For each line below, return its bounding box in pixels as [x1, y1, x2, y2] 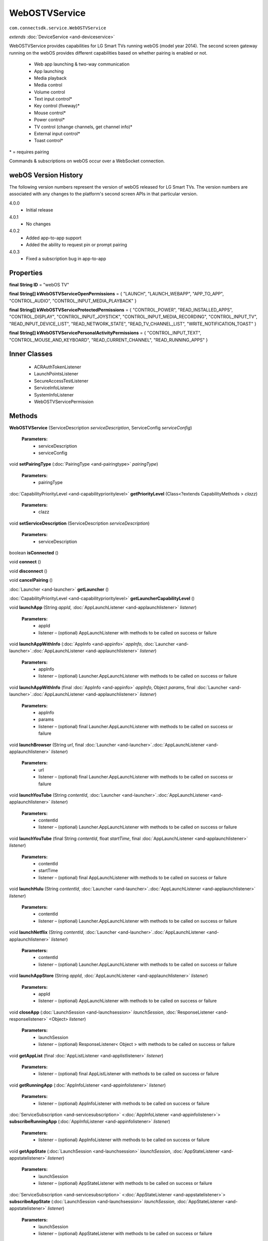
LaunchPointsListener [34, 371, 79, 377]
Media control [34, 82, 63, 88]
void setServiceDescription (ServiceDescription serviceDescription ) [9, 520, 150, 526]
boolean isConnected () [9, 550, 59, 555]
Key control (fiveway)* [34, 103, 80, 109]
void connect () [9, 559, 42, 565]
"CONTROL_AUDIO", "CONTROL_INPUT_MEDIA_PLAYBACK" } [9, 298, 136, 304]
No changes [26, 221, 51, 227]
